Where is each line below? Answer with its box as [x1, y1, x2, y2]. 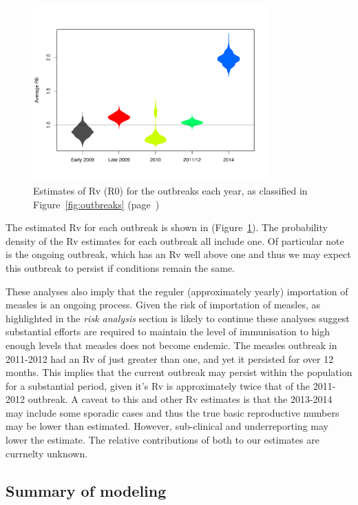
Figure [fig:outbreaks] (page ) [33, 197, 160, 211]
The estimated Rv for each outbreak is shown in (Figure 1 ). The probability [6, 220, 328, 235]
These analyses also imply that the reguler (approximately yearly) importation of [6, 284, 348, 298]
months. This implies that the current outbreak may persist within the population [6, 365, 352, 379]
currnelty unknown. [6, 446, 88, 460]
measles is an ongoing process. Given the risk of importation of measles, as [6, 297, 321, 312]
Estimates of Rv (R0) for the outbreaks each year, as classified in [33, 183, 308, 197]
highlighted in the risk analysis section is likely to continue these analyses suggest [6, 310, 350, 325]
